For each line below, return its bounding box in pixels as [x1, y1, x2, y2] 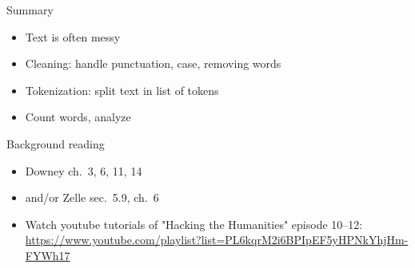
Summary [6, 2, 54, 18]
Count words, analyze [25, 108, 131, 125]
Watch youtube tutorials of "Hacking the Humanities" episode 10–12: [25, 215, 363, 232]
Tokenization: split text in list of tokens [25, 81, 219, 98]
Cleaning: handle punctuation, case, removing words [25, 55, 281, 72]
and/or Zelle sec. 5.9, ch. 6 [25, 189, 159, 206]
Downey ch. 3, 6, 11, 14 [25, 162, 142, 179]
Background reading [6, 135, 105, 152]
